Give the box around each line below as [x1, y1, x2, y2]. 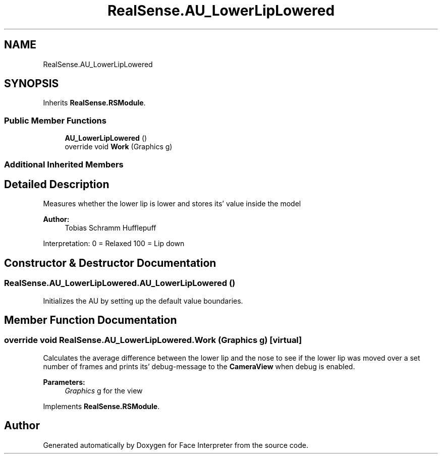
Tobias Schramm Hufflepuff [65, 223, 156, 233]
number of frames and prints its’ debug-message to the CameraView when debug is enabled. [43, 362, 355, 371]
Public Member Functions [4, 115, 106, 126]
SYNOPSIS [4, 77, 59, 90]
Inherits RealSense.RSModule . [43, 98, 146, 107]
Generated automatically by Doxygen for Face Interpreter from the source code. [43, 440, 308, 449]
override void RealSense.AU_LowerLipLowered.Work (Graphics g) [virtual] [4, 335, 302, 346]
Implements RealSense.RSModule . [43, 402, 160, 411]
